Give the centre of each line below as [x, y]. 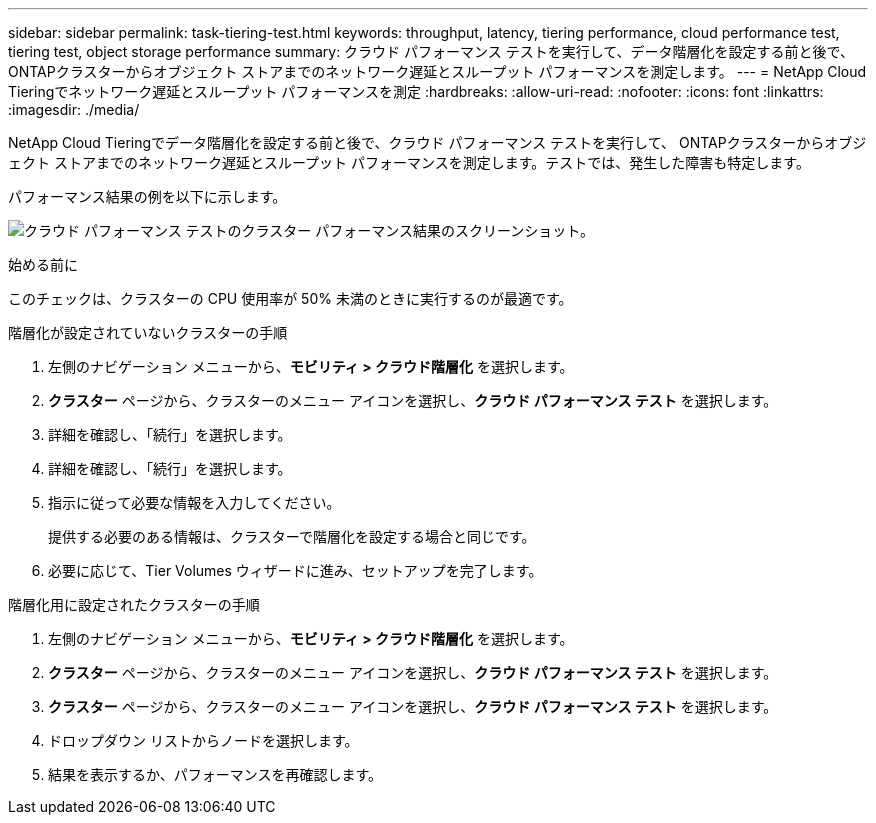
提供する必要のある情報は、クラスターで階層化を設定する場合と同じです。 [292, 536]
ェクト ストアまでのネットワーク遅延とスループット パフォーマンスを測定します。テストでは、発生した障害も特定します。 [409, 162]
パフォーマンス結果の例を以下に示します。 [147, 196]
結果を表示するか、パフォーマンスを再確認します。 [215, 774]
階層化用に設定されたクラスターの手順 [134, 604]
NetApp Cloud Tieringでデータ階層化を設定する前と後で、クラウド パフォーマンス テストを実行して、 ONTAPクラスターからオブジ [437, 142]
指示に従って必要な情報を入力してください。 [194, 502]
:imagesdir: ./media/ [74, 109]
